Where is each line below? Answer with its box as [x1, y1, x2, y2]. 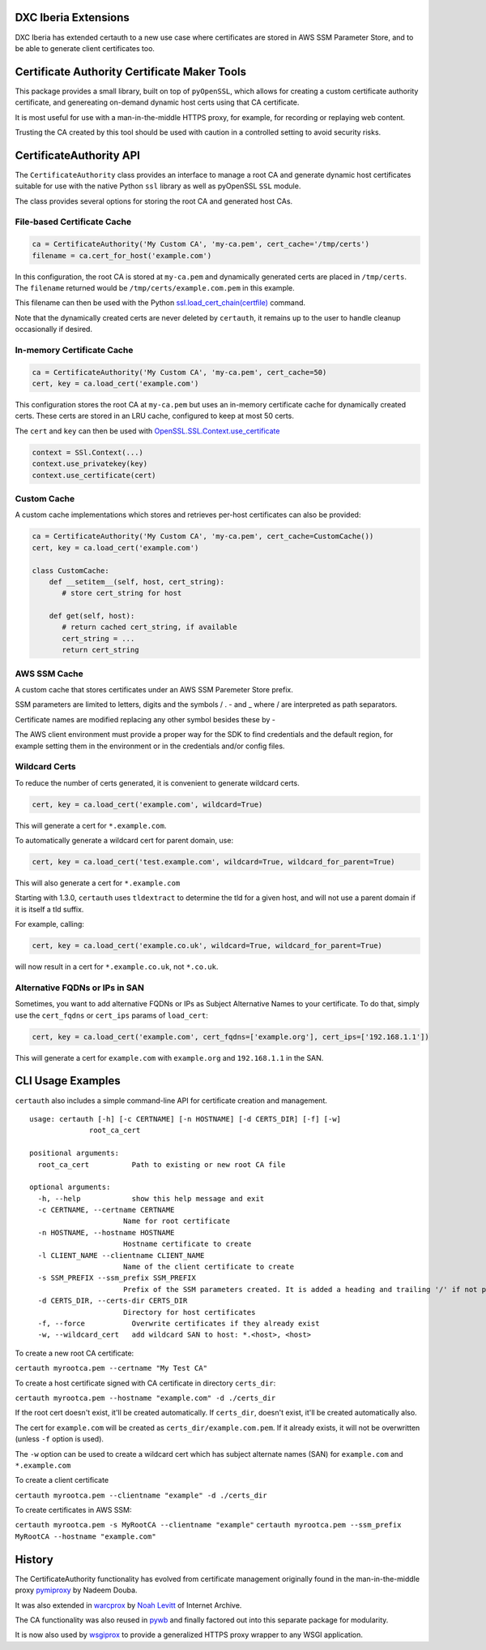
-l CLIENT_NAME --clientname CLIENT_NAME [37, 1251, 205, 1260]
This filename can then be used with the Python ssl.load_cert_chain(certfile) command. [15, 298, 306, 308]
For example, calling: [15, 920, 85, 929]
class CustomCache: [32, 566, 109, 575]
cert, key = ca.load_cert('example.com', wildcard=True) [32, 799, 263, 809]
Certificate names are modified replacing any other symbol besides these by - [15, 714, 275, 724]
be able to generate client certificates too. [15, 43, 156, 53]
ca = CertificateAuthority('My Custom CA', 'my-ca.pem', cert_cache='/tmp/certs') [32, 239, 370, 249]
